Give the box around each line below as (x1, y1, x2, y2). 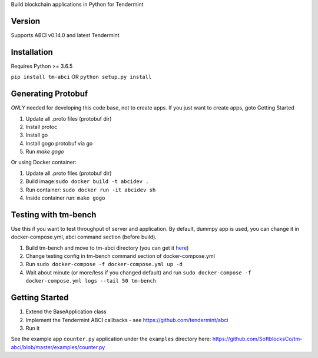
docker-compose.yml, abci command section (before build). (11, 233, 157, 241)
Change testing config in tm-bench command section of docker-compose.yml (25, 253, 215, 260)
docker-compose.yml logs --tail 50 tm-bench (25, 277, 157, 284)
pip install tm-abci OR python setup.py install (11, 74, 152, 81)
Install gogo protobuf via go (25, 140, 93, 147)
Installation (11, 47, 53, 57)
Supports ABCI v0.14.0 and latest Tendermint (11, 31, 120, 38)
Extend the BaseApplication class (25, 308, 107, 315)
